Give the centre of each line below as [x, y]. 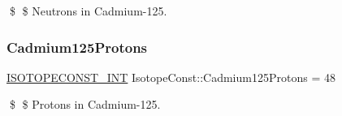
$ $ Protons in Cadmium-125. [85, 104]
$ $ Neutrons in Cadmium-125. [88, 11]
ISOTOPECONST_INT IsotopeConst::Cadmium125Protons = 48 [171, 77]
